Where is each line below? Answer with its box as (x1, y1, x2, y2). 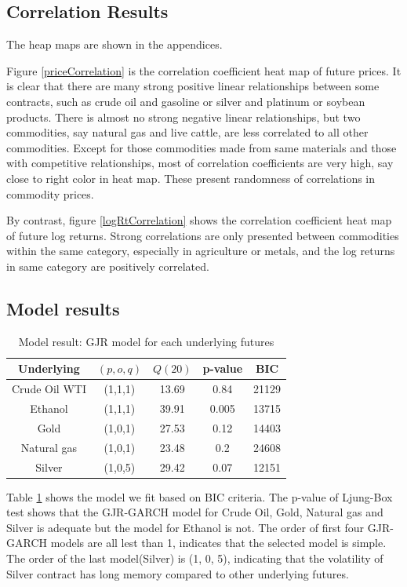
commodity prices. (6, 185, 94, 202)
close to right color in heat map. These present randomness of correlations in (6, 170, 376, 186)
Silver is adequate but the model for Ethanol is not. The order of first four (6, 519, 365, 535)
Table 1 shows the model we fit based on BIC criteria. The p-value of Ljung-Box (6, 488, 393, 505)
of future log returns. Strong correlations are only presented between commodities (6, 227, 399, 243)
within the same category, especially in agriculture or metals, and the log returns (6, 242, 395, 259)
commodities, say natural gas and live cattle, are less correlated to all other (6, 124, 369, 140)
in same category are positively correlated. (6, 257, 209, 274)
